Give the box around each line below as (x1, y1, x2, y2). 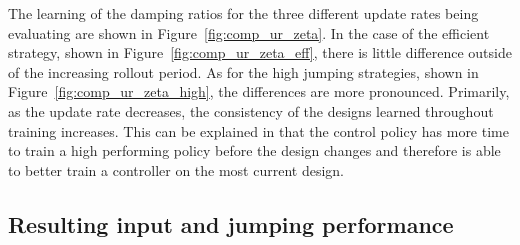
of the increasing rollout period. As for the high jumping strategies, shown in (8, 61, 479, 82)
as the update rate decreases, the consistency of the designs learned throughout (8, 100, 494, 121)
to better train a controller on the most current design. (8, 159, 344, 180)
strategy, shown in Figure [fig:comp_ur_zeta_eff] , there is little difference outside (8, 42, 512, 63)
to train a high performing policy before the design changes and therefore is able (8, 140, 501, 161)
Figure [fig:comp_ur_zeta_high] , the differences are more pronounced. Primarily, (8, 81, 510, 102)
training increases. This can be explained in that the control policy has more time (8, 120, 509, 141)
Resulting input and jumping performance (8, 208, 454, 239)
